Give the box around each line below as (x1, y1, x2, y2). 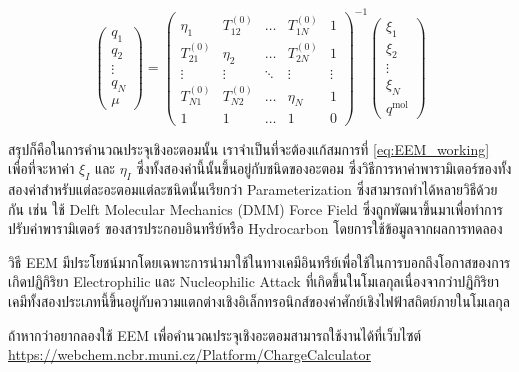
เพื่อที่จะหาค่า (8, 158, 75, 179)
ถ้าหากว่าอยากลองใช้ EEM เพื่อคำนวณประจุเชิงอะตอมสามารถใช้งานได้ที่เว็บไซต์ (8, 324, 422, 345)
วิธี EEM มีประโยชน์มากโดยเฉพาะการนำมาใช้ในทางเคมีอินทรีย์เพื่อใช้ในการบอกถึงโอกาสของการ (8, 251, 511, 272)
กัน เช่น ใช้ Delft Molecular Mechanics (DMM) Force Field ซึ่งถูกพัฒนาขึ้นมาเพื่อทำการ (8, 198, 503, 219)
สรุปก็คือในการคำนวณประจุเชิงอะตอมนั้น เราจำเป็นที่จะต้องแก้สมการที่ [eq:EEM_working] (8, 138, 490, 159)
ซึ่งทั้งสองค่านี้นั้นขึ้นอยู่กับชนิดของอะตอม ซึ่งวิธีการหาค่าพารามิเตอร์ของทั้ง (136, 158, 512, 179)
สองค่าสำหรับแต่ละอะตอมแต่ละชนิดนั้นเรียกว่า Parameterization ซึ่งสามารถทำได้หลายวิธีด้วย (8, 178, 498, 199)
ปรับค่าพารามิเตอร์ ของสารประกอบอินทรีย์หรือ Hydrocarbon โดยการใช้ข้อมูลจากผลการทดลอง (8, 218, 503, 239)
